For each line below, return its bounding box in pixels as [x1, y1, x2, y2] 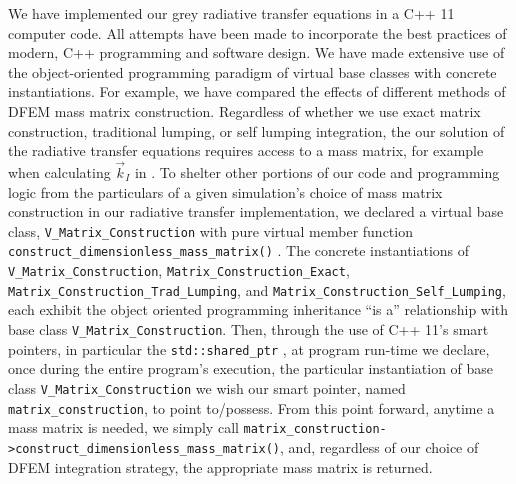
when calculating [8, 161, 111, 182]
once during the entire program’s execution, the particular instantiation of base [8, 358, 494, 379]
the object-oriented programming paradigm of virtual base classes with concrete [8, 61, 497, 82]
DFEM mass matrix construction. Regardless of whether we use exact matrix [8, 100, 481, 121]
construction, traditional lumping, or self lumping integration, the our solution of [8, 120, 505, 141]
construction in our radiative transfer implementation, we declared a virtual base [8, 201, 504, 222]
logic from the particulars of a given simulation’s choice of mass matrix [8, 181, 443, 202]
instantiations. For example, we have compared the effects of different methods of [8, 81, 506, 102]
